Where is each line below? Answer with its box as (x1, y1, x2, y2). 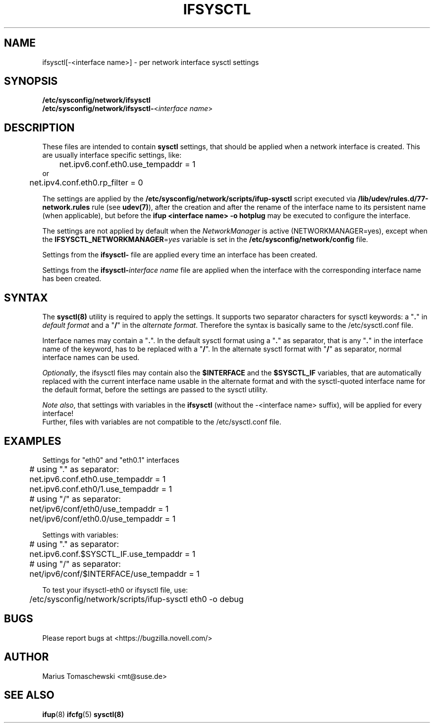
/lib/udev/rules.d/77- (358, 194, 429, 203)
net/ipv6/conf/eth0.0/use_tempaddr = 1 (29, 513, 176, 524)
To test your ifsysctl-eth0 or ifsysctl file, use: (42, 585, 188, 594)
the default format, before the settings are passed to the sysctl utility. (42, 385, 268, 394)
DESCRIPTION (4, 121, 75, 134)
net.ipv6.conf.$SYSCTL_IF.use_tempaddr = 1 (29, 548, 196, 559)
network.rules (42, 203, 90, 212)
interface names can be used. (42, 353, 140, 362)
